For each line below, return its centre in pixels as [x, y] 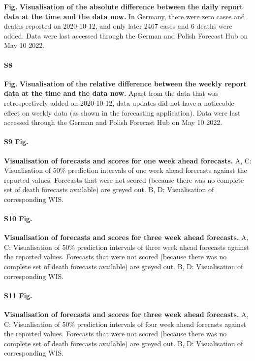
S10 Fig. [18, 219]
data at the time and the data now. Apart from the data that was [111, 93]
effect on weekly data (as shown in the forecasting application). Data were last [122, 112]
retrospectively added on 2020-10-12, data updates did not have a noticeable [119, 102]
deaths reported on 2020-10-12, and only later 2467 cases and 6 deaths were [118, 26]
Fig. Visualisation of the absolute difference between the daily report [124, 6]
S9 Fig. [16, 141]
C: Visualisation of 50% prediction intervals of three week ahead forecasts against [127, 247]
